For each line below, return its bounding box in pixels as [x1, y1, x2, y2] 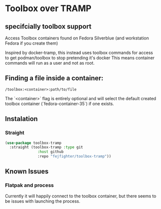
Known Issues [5, 167, 49, 175]
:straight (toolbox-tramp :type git [9, 145, 83, 150]
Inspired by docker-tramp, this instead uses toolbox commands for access [5, 50, 153, 55]
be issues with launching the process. [5, 198, 81, 204]
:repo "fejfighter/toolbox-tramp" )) [37, 154, 111, 159]
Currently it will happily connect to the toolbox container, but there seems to [5, 193, 156, 199]
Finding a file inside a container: [5, 74, 104, 83]
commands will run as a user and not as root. [5, 60, 95, 66]
